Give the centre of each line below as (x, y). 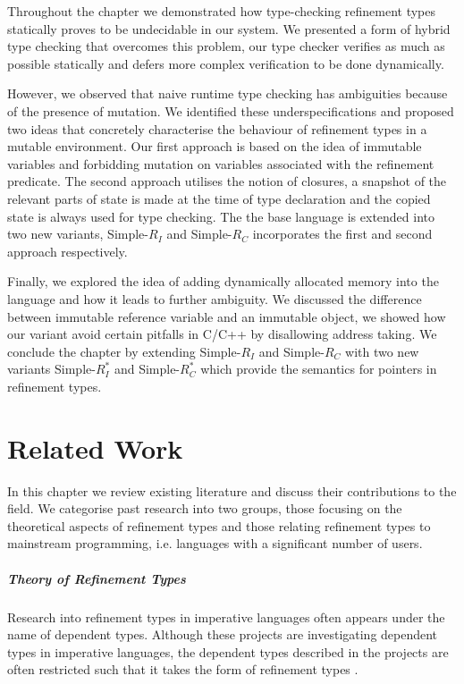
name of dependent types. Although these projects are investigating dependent (223, 634)
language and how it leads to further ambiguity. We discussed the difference (215, 298)
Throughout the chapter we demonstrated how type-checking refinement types (222, 11)
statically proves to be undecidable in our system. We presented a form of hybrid (229, 28)
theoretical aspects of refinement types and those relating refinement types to (219, 525)
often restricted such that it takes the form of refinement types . (183, 669)
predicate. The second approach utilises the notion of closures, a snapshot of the (227, 181)
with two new (382, 351)
